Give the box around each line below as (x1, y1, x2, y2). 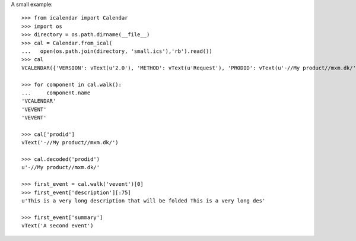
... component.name (21, 89, 91, 96)
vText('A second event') (21, 223, 94, 229)
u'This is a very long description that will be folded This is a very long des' (21, 197, 266, 204)
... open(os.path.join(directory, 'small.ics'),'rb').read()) (21, 47, 213, 55)
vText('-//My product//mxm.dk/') (21, 139, 119, 146)
